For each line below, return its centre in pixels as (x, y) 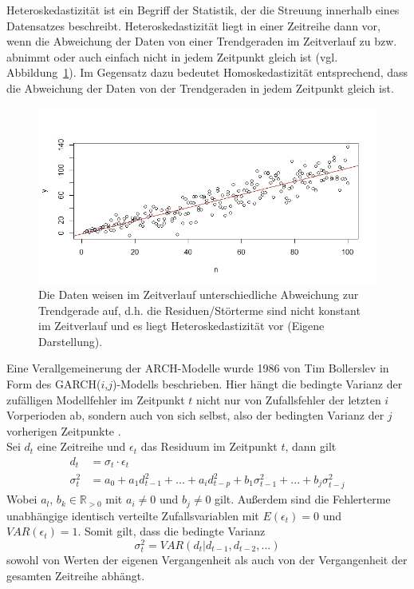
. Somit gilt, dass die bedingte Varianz (172, 531)
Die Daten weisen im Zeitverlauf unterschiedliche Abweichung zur (199, 294)
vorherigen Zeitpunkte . (64, 430)
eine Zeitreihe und (81, 446)
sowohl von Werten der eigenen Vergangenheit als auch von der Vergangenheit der (207, 560)
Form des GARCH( (54, 384)
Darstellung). (71, 341)
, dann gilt (311, 446)
